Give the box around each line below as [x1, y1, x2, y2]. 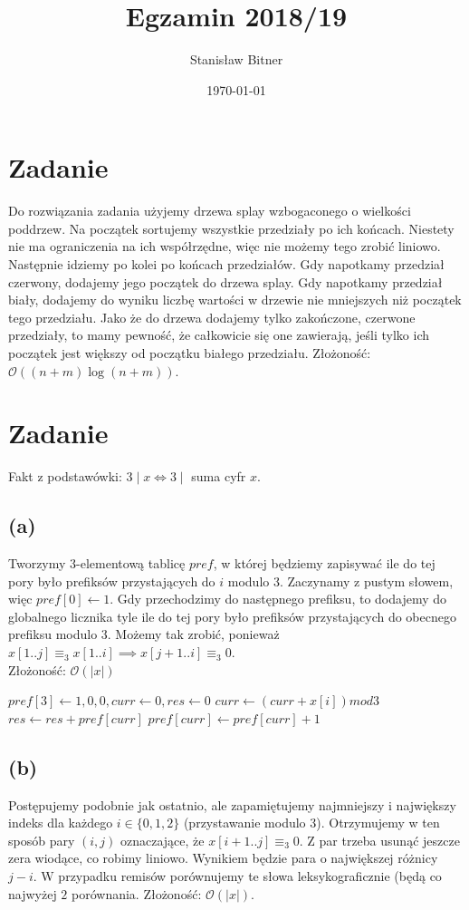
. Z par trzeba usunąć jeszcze [299, 830, 460, 849]
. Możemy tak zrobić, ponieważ [107, 624, 280, 644]
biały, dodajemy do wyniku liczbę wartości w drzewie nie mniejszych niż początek [8, 290, 462, 309]
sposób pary [8, 830, 75, 849]
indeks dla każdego [8, 813, 113, 832]
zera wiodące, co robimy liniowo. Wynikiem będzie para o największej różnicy [8, 848, 438, 867]
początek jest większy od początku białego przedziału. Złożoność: [8, 344, 371, 362]
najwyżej [8, 884, 57, 903]
